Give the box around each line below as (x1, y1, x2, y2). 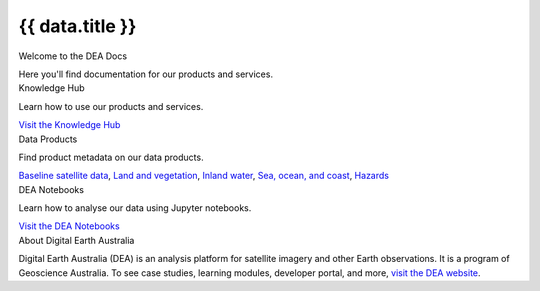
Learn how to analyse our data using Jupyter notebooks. (18, 202, 252, 214)
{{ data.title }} (18, 15, 137, 37)
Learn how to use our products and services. (18, 100, 204, 112)
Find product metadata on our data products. (18, 151, 204, 163)
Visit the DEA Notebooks (18, 220, 120, 232)
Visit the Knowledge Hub (18, 119, 121, 131)
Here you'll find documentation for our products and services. (18, 68, 274, 80)
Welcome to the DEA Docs (18, 50, 128, 62)
